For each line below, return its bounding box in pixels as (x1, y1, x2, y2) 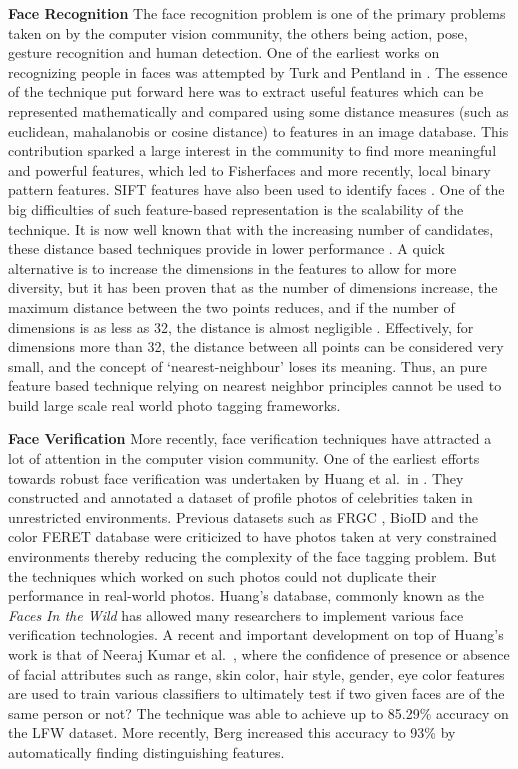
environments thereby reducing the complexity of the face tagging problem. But (8, 546, 497, 567)
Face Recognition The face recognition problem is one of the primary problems (8, 3, 506, 23)
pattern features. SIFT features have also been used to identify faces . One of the (8, 179, 505, 200)
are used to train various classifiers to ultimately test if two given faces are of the (8, 683, 505, 704)
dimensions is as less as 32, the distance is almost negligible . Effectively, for (8, 316, 474, 337)
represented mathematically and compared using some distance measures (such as (8, 100, 509, 121)
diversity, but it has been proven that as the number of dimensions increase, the (8, 277, 498, 298)
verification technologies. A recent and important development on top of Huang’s (8, 624, 504, 645)
